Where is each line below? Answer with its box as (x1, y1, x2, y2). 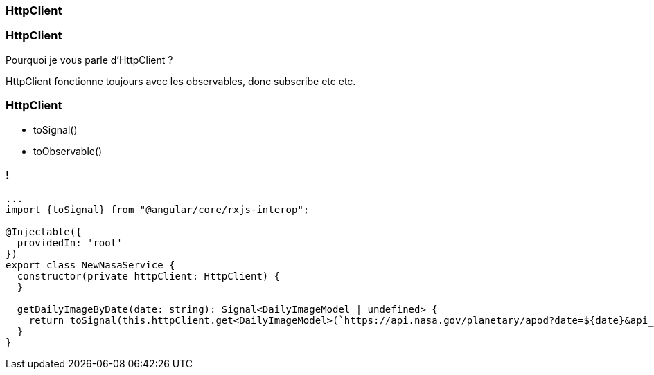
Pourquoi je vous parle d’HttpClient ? (6, 53, 173, 66)
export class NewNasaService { (6, 259, 175, 271)
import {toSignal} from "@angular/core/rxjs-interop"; (6, 204, 310, 216)
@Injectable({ (6, 226, 82, 238)
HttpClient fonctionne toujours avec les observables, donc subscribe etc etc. (6, 75, 356, 87)
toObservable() (33, 145, 103, 157)
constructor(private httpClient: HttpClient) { (17, 271, 281, 282)
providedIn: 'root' (17, 237, 123, 249)
